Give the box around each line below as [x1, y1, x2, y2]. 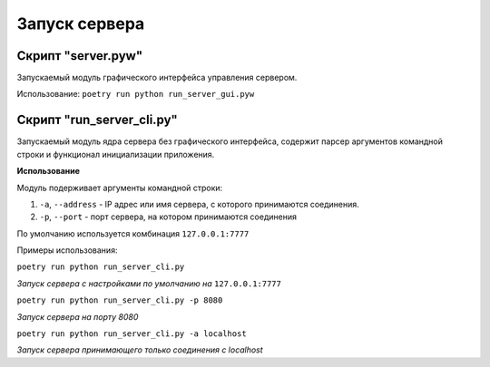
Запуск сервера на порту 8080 [16, 311, 139, 322]
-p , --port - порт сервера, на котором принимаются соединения [39, 211, 297, 222]
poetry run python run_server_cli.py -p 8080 [16, 295, 223, 305]
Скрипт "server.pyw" [16, 48, 143, 63]
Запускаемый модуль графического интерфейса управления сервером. [16, 72, 298, 83]
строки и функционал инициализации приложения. [16, 149, 215, 159]
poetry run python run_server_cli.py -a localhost [16, 329, 247, 339]
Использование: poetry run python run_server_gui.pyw [16, 89, 255, 100]
